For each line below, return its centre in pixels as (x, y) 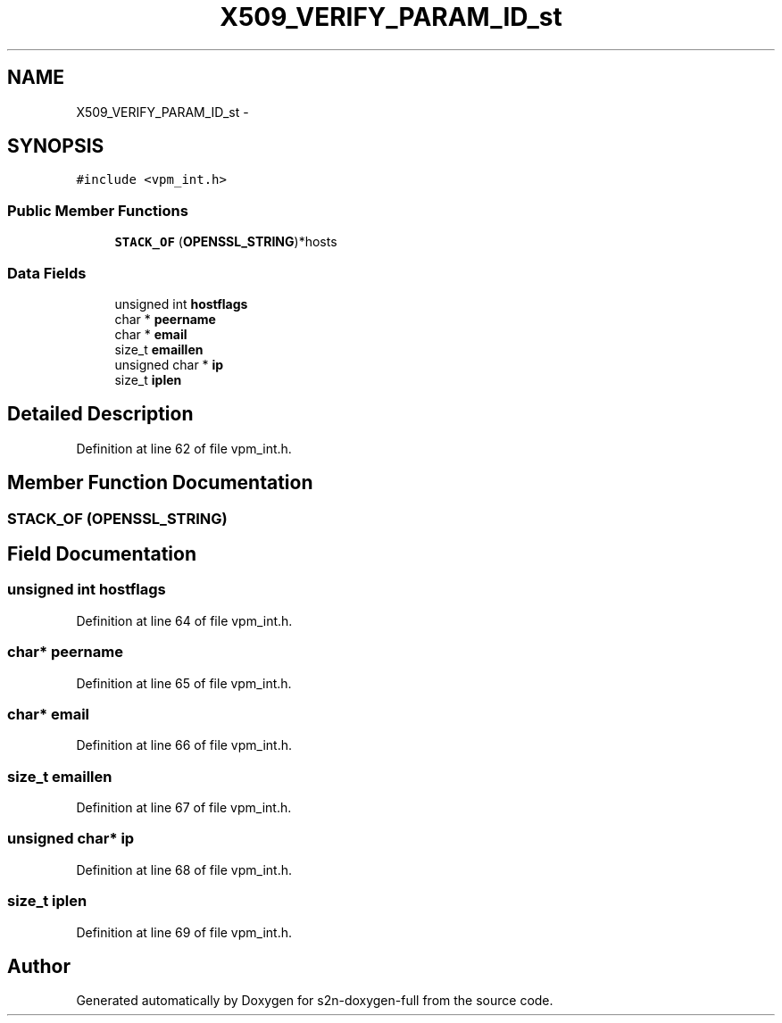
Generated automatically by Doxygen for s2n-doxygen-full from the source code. (315, 1001)
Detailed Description (100, 414)
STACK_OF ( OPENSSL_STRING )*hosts (226, 242)
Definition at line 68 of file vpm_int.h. (184, 869)
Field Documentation (102, 554)
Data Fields (47, 273)
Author (39, 967)
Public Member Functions (98, 210)
